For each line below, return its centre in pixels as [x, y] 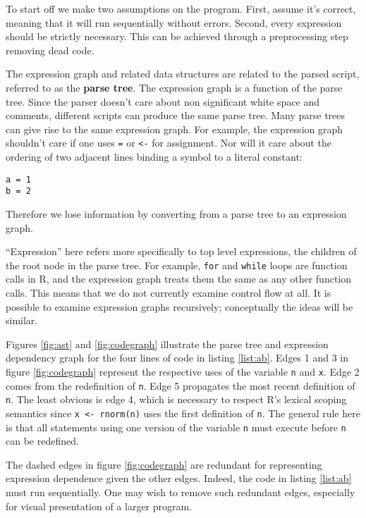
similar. [22, 320]
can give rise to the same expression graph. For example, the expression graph [175, 129]
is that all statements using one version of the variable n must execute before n [176, 427]
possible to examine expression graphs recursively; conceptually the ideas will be [179, 306]
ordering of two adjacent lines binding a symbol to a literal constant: [154, 156]
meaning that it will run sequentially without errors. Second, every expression [174, 22]
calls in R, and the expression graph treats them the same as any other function [179, 279]
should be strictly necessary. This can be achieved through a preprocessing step [177, 36]
